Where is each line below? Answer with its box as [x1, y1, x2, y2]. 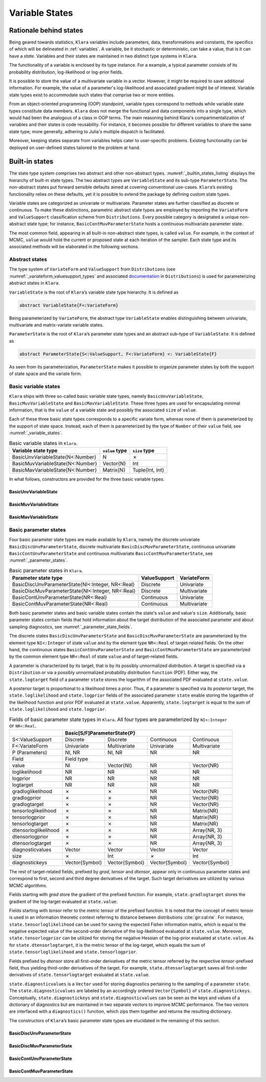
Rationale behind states [9, 26, 83, 35]
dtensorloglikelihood [12, 826, 60, 833]
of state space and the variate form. [9, 371, 82, 377]
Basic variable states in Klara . [9, 440, 78, 447]
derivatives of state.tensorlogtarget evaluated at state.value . [9, 972, 150, 978]
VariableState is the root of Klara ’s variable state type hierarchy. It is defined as [9, 289, 179, 295]
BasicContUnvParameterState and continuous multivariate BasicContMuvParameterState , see [9, 550, 213, 556]
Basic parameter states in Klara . [9, 567, 83, 574]
